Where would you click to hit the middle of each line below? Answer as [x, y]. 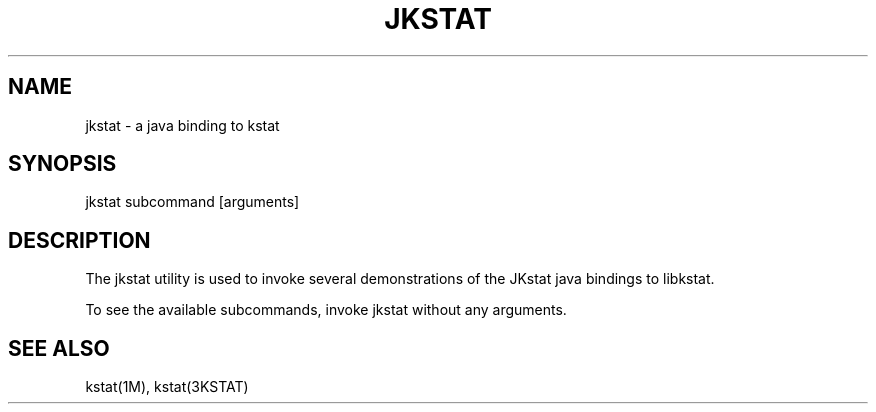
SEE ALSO [59, 348]
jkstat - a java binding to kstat [182, 125]
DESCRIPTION [79, 240]
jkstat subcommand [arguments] [192, 202]
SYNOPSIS [62, 164]
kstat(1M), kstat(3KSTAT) [167, 387]
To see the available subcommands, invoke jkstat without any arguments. [326, 310]
